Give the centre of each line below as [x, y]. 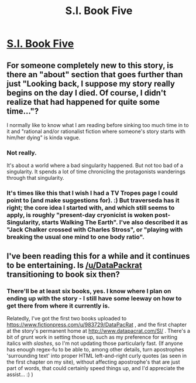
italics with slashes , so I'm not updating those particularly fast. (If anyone [95, 343]
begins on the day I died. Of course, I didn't [86, 93]
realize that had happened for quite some [83, 102]
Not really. [22, 152]
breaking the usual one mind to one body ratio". [76, 237]
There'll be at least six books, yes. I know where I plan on [89, 291]
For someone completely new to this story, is [90, 65]
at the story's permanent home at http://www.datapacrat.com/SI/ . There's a [99, 331]
